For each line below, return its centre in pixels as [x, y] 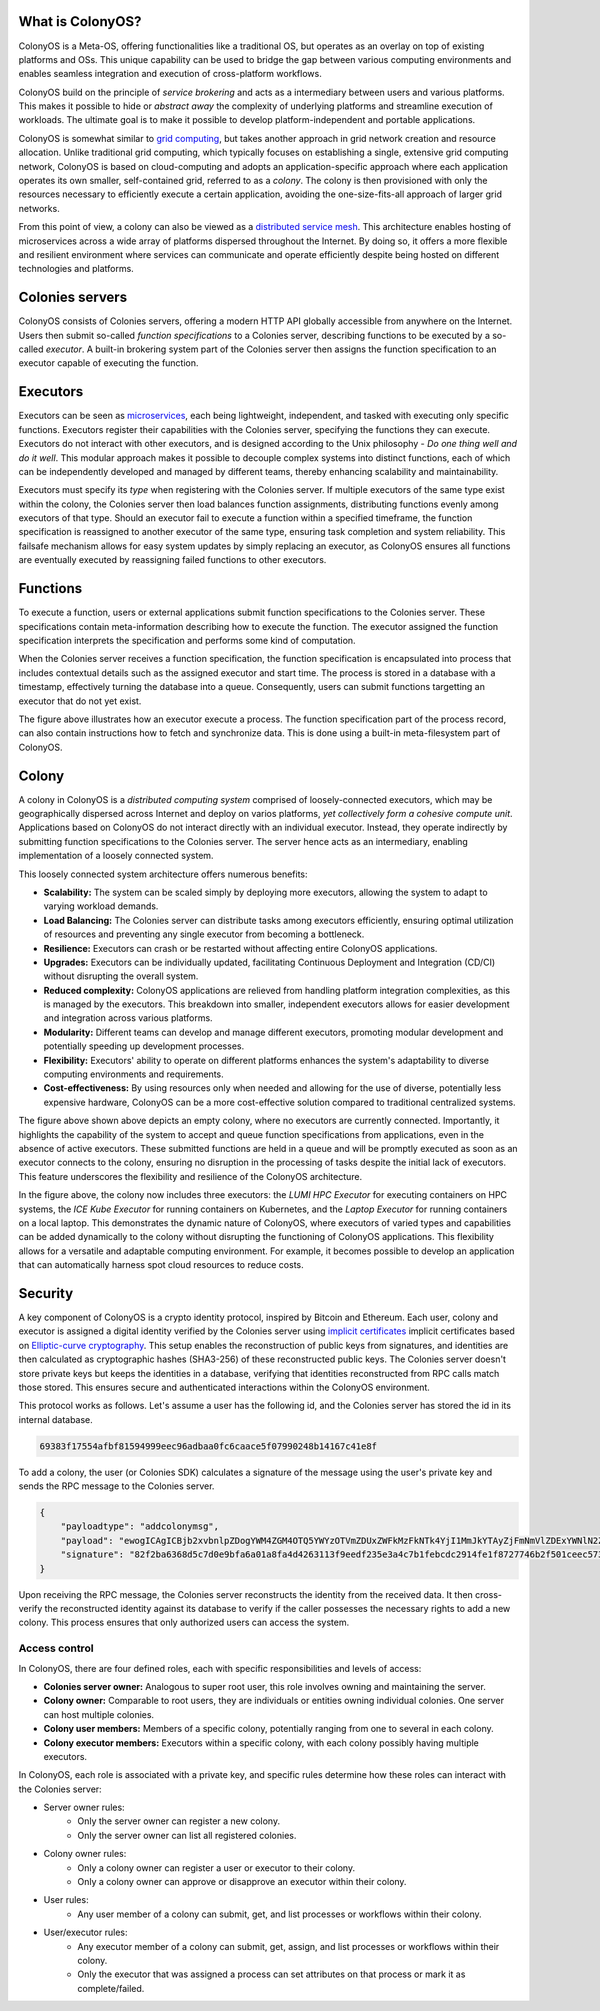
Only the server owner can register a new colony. [178, 1821]
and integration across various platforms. [128, 1018]
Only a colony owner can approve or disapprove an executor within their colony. [242, 1882]
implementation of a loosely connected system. [116, 856]
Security [46, 1293]
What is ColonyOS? [80, 21]
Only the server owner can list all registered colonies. [187, 1835]
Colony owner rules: [85, 1854]
